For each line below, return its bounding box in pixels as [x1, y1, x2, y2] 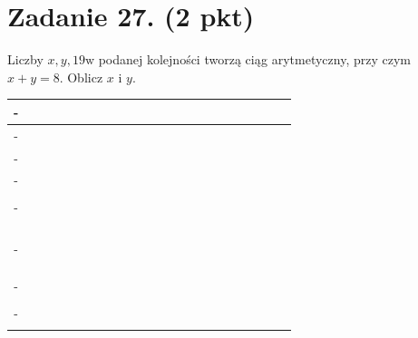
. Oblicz [59, 67, 103, 86]
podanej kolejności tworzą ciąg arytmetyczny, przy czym [98, 50, 412, 69]
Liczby [7, 50, 44, 69]
